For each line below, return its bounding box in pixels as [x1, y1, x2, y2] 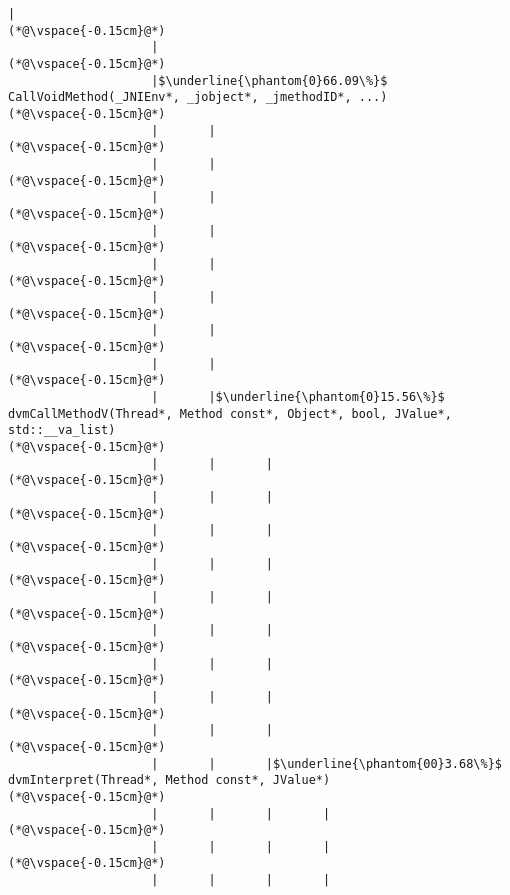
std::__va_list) [8, 423, 116, 438]
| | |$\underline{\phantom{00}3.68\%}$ [151, 756, 502, 771]
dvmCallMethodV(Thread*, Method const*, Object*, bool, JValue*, [8, 406, 452, 421]
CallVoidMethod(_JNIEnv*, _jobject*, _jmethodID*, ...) [8, 90, 388, 105]
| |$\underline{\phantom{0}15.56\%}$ [151, 390, 445, 405]
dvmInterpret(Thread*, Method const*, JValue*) [8, 773, 331, 788]
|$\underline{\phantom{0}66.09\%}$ [151, 73, 388, 88]
